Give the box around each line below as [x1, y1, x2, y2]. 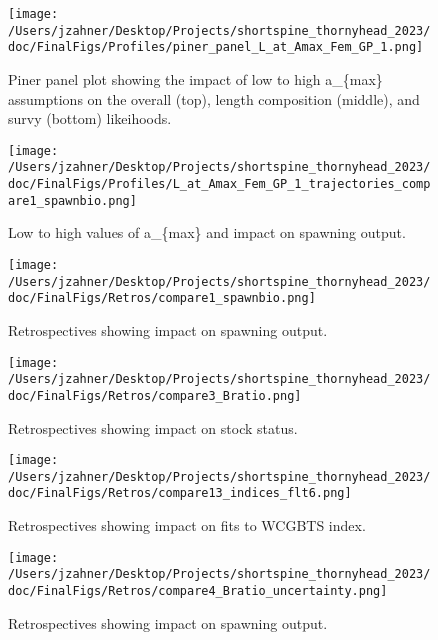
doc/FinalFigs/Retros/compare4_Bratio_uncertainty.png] [8, 583, 388, 598]
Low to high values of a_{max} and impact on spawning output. [8, 222, 406, 243]
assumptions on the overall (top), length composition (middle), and [8, 88, 420, 109]
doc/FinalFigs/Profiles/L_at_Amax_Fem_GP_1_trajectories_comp [8, 177, 431, 192]
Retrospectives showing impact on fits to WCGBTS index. [8, 515, 366, 536]
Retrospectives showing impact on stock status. [8, 417, 298, 438]
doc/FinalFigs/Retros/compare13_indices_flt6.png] [8, 486, 352, 501]
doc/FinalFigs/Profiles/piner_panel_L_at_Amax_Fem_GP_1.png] [8, 40, 424, 55]
